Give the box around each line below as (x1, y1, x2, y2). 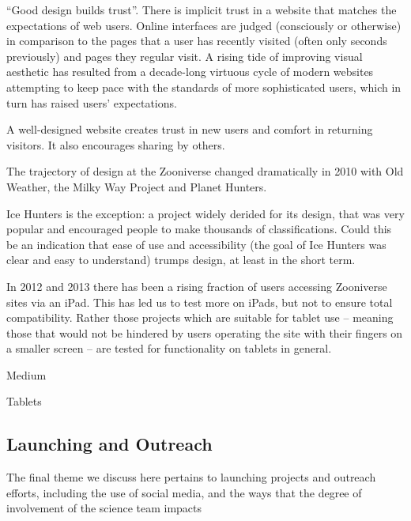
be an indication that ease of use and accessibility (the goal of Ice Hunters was (6, 236, 386, 252)
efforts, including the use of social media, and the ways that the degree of (6, 484, 362, 500)
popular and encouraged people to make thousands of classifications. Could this (6, 221, 392, 237)
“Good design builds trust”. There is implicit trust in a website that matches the (6, 2, 397, 17)
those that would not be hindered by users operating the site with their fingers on (6, 324, 403, 341)
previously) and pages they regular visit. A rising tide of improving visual (6, 47, 363, 64)
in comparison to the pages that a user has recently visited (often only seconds (6, 32, 387, 49)
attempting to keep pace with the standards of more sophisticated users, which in (6, 78, 402, 95)
